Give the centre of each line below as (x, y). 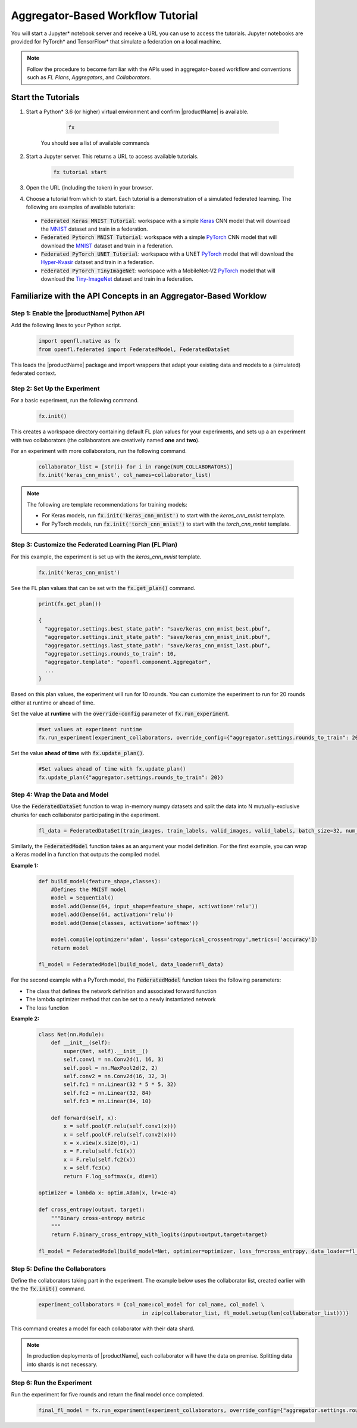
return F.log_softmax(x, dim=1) (110, 1176)
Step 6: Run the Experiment (51, 1383)
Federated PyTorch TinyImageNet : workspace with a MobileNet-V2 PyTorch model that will (158, 271)
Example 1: (25, 865)
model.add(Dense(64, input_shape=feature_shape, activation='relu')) (154, 906)
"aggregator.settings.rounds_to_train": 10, (111, 654)
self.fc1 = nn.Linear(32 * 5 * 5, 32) (120, 1084)
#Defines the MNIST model (89, 889)
